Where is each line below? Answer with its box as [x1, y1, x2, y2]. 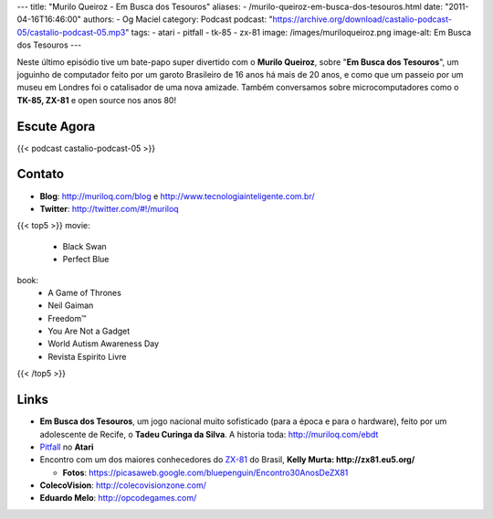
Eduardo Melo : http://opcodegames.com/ [39, 493, 197, 503]
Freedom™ [47, 312, 87, 323]
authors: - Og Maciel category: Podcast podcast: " [83, 14, 273, 25]
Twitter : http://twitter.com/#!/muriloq [39, 203, 179, 214]
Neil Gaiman [47, 300, 94, 311]
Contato [16, 166, 64, 182]
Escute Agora [16, 119, 96, 134]
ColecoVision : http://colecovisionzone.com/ [39, 480, 207, 491]
